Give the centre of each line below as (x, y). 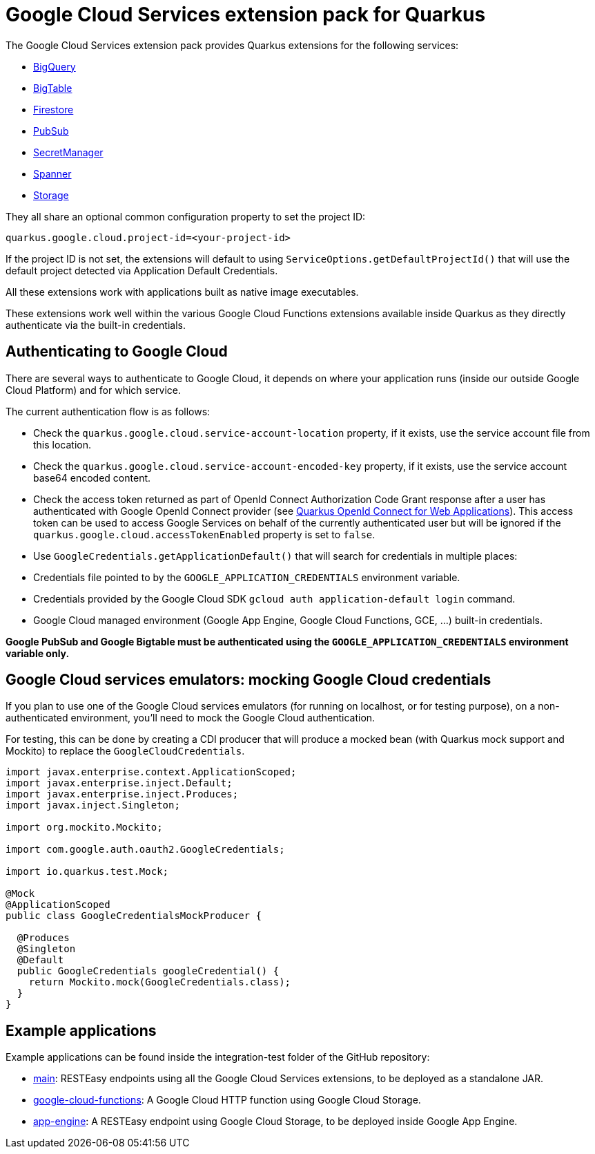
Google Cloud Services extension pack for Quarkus (246, 15)
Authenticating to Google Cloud (117, 352)
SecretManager (68, 152)
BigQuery (55, 66)
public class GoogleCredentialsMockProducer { (134, 916)
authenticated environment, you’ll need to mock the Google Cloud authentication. (191, 718)
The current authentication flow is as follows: (108, 411)
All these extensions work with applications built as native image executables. (182, 292)
